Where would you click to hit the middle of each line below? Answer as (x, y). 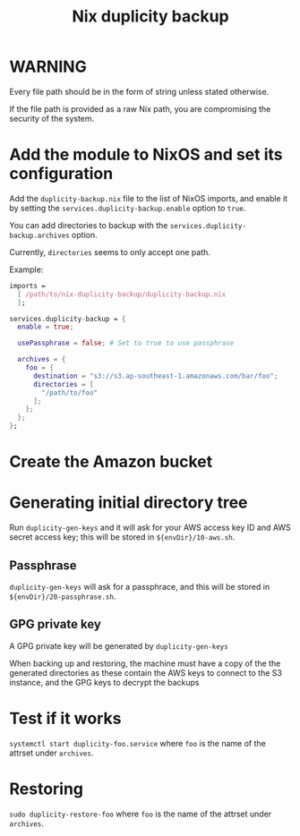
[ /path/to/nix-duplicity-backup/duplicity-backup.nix (122, 294)
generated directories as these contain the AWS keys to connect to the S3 (146, 672)
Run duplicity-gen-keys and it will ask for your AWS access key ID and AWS (150, 528)
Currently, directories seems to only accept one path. (110, 252)
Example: (26, 269)
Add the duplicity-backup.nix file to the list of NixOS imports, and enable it (149, 198)
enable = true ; (46, 327)
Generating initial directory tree (129, 503)
